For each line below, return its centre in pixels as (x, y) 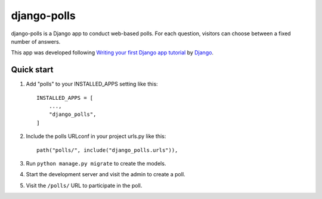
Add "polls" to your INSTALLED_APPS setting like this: (92, 84)
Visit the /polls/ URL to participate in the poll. (84, 185)
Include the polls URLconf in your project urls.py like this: (96, 136)
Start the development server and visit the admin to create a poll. (106, 174)
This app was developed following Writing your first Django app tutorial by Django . (112, 53)
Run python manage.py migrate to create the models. (96, 163)
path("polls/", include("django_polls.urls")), (107, 150)
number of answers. (36, 41)
